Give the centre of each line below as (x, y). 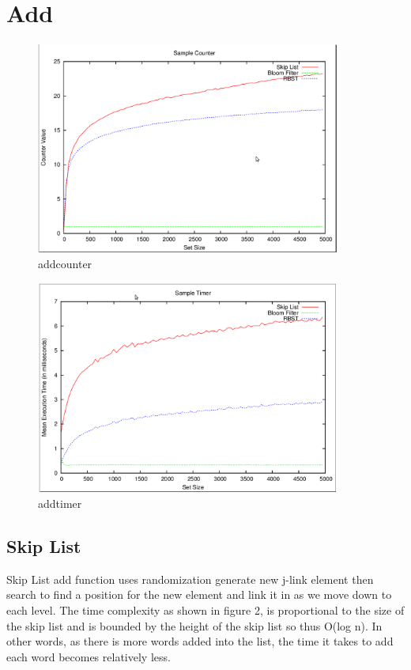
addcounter (65, 264)
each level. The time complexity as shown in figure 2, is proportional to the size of (205, 610)
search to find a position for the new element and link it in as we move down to (199, 594)
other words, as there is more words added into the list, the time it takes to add (200, 641)
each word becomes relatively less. (89, 656)
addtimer (60, 503)
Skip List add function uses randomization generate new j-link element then (190, 579)
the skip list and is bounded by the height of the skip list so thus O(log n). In (194, 625)
